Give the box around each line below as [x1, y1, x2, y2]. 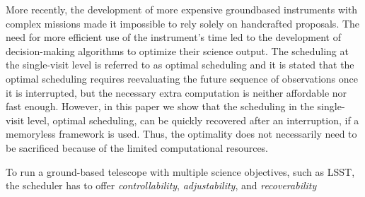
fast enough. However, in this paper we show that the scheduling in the [6, 99, 314, 114]
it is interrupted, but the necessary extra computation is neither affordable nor [6, 85, 347, 100]
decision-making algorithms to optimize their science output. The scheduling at [6, 43, 349, 58]
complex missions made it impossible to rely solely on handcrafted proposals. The [6, 16, 360, 30]
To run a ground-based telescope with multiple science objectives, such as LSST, [6, 164, 355, 179]
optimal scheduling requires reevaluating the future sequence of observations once [6, 71, 358, 85]
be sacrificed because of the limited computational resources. [6, 140, 269, 155]
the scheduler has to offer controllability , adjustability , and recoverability [6, 178, 317, 193]
